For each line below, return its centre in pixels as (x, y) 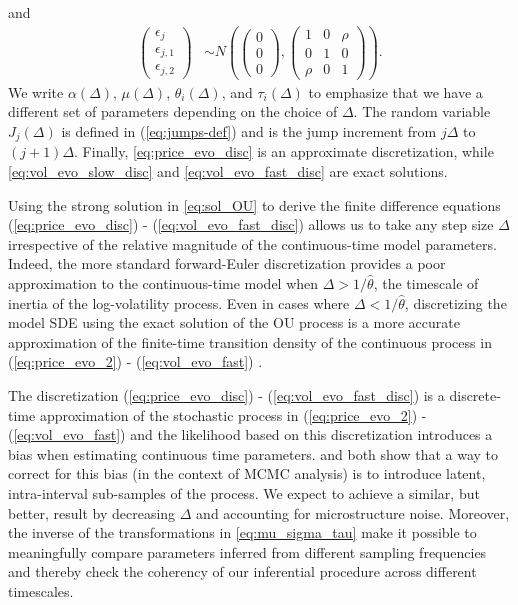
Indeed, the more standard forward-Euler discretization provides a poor (227, 263)
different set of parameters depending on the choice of (173, 111)
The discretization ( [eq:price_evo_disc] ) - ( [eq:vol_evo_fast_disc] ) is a (226, 395)
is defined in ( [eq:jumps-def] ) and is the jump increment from (249, 131)
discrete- (475, 395)
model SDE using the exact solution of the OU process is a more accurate (234, 322)
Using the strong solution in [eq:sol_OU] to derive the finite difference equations (254, 204)
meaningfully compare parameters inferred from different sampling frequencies (247, 551)
